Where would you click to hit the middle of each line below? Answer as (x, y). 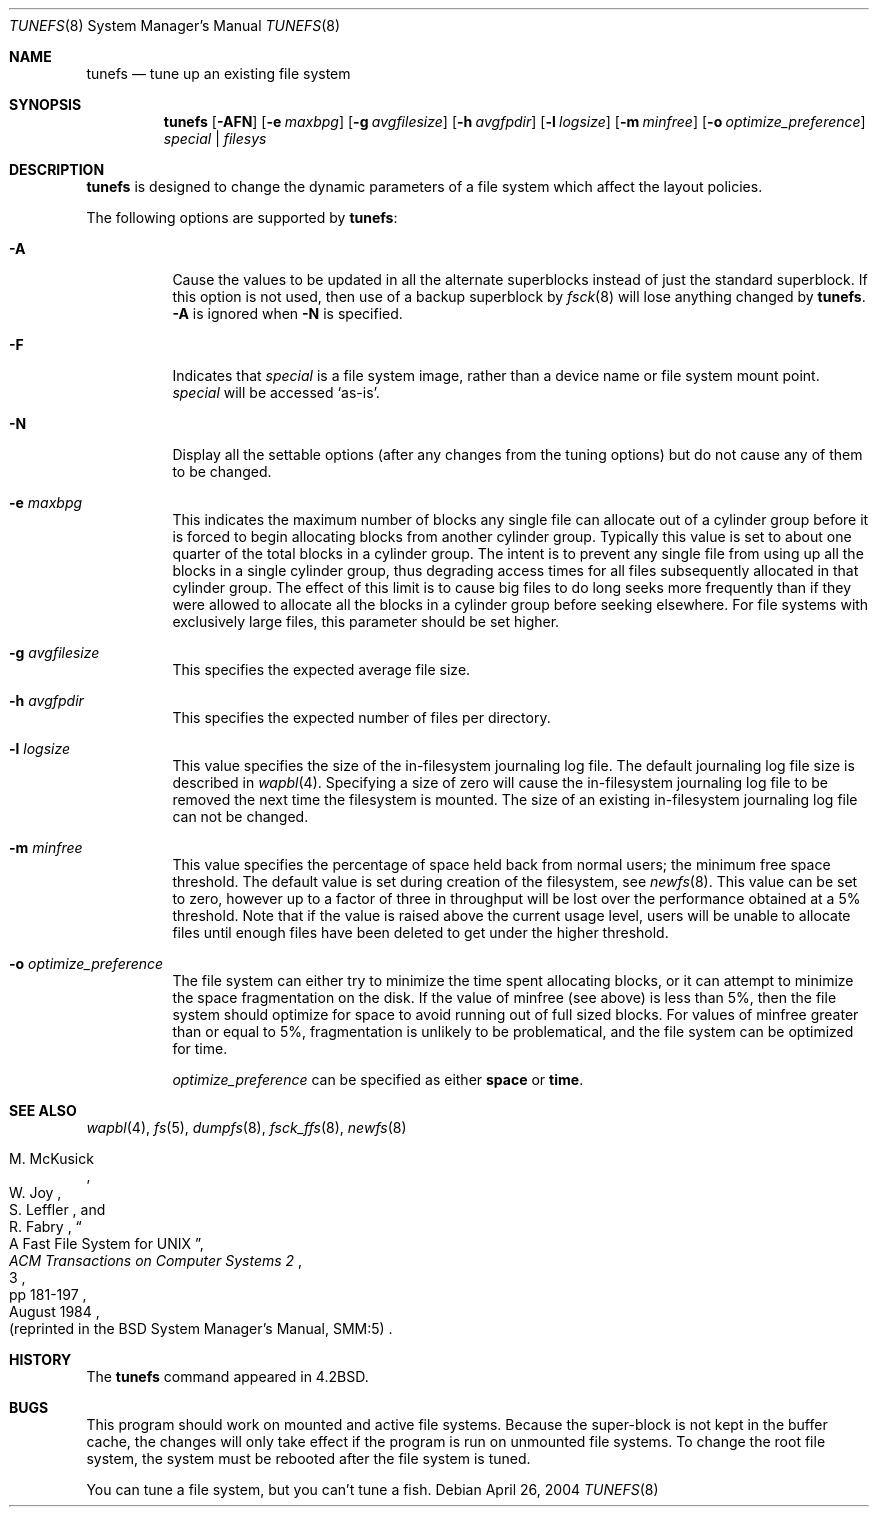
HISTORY (40, 1359)
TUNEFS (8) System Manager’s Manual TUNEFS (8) (175, 25)
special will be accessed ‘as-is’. (276, 392)
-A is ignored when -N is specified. (287, 313)
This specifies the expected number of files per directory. (361, 717)
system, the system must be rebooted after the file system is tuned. (308, 1458)
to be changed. (222, 471)
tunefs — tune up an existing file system (218, 73)
